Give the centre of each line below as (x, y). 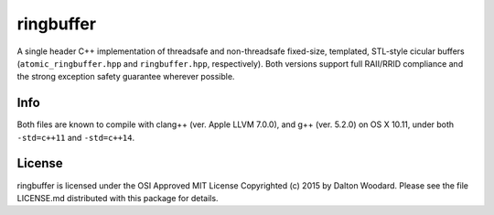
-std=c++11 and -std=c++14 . (76, 137)
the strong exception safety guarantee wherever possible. (126, 77)
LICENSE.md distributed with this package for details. (118, 198)
